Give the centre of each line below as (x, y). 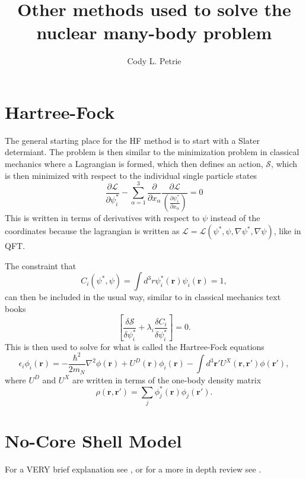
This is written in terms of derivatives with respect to (102, 218)
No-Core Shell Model (93, 441)
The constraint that (41, 265)
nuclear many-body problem (154, 32)
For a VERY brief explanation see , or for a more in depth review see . (133, 469)
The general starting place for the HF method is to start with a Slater (132, 140)
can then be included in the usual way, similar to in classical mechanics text (143, 297)
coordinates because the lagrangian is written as (92, 231)
